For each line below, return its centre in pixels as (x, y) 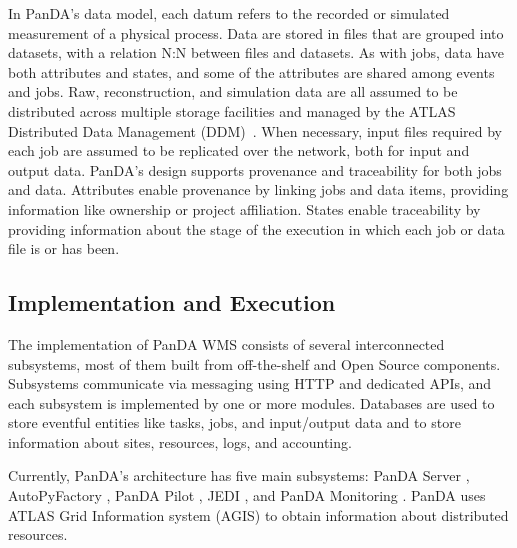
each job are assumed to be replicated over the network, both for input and (239, 150)
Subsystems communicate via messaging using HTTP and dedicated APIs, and (250, 383)
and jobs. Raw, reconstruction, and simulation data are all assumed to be (233, 91)
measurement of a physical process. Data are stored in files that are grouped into (256, 32)
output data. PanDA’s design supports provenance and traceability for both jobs (255, 169)
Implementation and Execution (172, 302)
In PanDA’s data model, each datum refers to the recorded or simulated (229, 13)
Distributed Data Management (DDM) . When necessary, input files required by (255, 130)
